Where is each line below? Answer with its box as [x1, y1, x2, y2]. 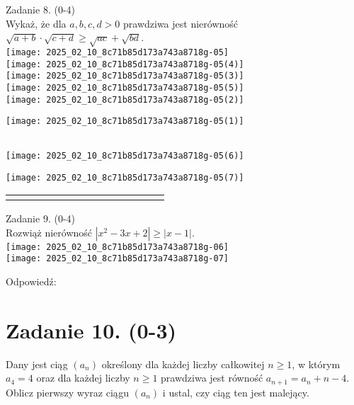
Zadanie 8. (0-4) [6, 2, 75, 16]
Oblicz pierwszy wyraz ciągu [6, 384, 129, 399]
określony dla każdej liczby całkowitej [101, 356, 265, 371]
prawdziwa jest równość [161, 370, 263, 385]
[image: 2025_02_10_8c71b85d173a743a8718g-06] [6, 241, 229, 252]
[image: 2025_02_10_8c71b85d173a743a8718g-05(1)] [6, 116, 244, 127]
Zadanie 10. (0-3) [6, 315, 176, 344]
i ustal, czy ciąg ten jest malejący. [162, 384, 309, 399]
